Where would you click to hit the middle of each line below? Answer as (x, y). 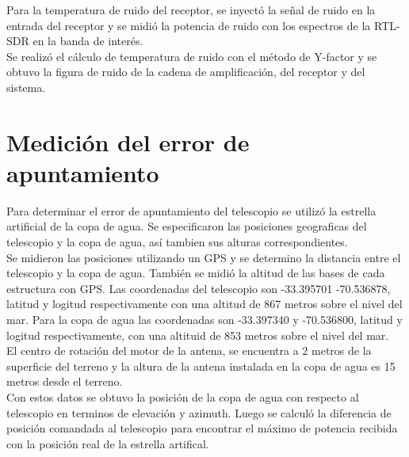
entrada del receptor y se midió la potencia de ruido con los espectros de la (189, 25)
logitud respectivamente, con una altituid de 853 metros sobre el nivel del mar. (198, 335)
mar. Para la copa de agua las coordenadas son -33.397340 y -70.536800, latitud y (204, 320)
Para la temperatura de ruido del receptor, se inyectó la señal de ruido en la (191, 10)
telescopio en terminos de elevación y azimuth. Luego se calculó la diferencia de (199, 412)
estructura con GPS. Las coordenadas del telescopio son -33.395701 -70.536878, (199, 288)
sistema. (26, 87)
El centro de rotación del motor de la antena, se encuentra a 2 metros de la (189, 350)
